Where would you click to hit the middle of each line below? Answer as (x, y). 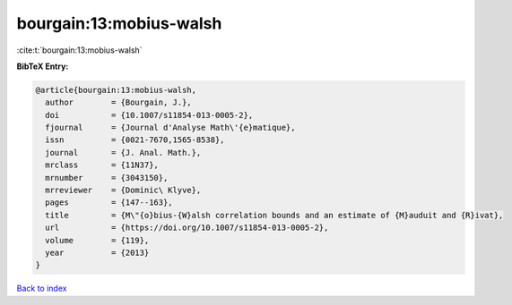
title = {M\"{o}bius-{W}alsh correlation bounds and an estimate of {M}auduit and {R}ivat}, (274, 215)
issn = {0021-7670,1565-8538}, (135, 140)
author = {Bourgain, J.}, (118, 102)
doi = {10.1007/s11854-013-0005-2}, (149, 115)
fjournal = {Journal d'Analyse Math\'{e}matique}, (170, 128)
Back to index (42, 288)
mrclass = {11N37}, (102, 165)
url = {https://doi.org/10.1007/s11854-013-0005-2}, (187, 228)
